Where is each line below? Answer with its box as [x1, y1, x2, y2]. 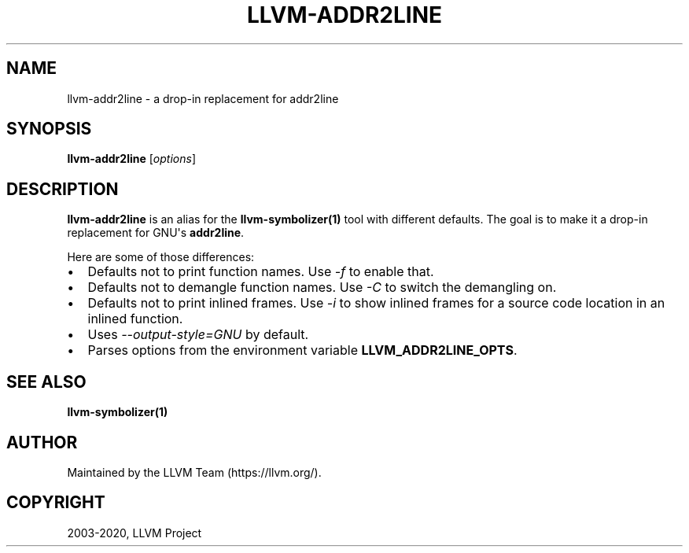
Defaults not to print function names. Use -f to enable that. [87, 264, 434, 280]
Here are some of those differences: [67, 250, 255, 264]
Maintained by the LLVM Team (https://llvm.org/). [67, 465, 322, 479]
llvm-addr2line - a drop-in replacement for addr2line [67, 91, 339, 105]
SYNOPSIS [6, 119, 92, 139]
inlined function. [87, 311, 183, 327]
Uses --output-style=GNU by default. [87, 326, 309, 343]
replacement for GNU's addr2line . [67, 226, 245, 240]
